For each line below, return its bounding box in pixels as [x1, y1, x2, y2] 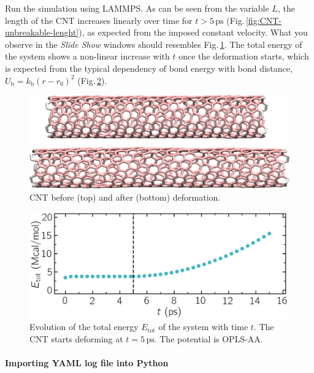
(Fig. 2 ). [77, 74, 107, 87]
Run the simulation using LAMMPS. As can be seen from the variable [5, 2, 269, 14]
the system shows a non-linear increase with [5, 50, 170, 63]
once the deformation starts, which [178, 50, 309, 63]
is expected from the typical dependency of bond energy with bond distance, [5, 61, 293, 74]
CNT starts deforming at [29, 332, 123, 345]
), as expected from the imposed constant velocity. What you [78, 26, 308, 39]
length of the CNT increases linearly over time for [5, 13, 193, 26]
